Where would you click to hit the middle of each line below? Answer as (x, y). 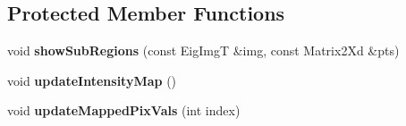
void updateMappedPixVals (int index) (124, 110)
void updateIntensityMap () (92, 80)
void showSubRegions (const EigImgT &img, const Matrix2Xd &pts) (203, 50)
